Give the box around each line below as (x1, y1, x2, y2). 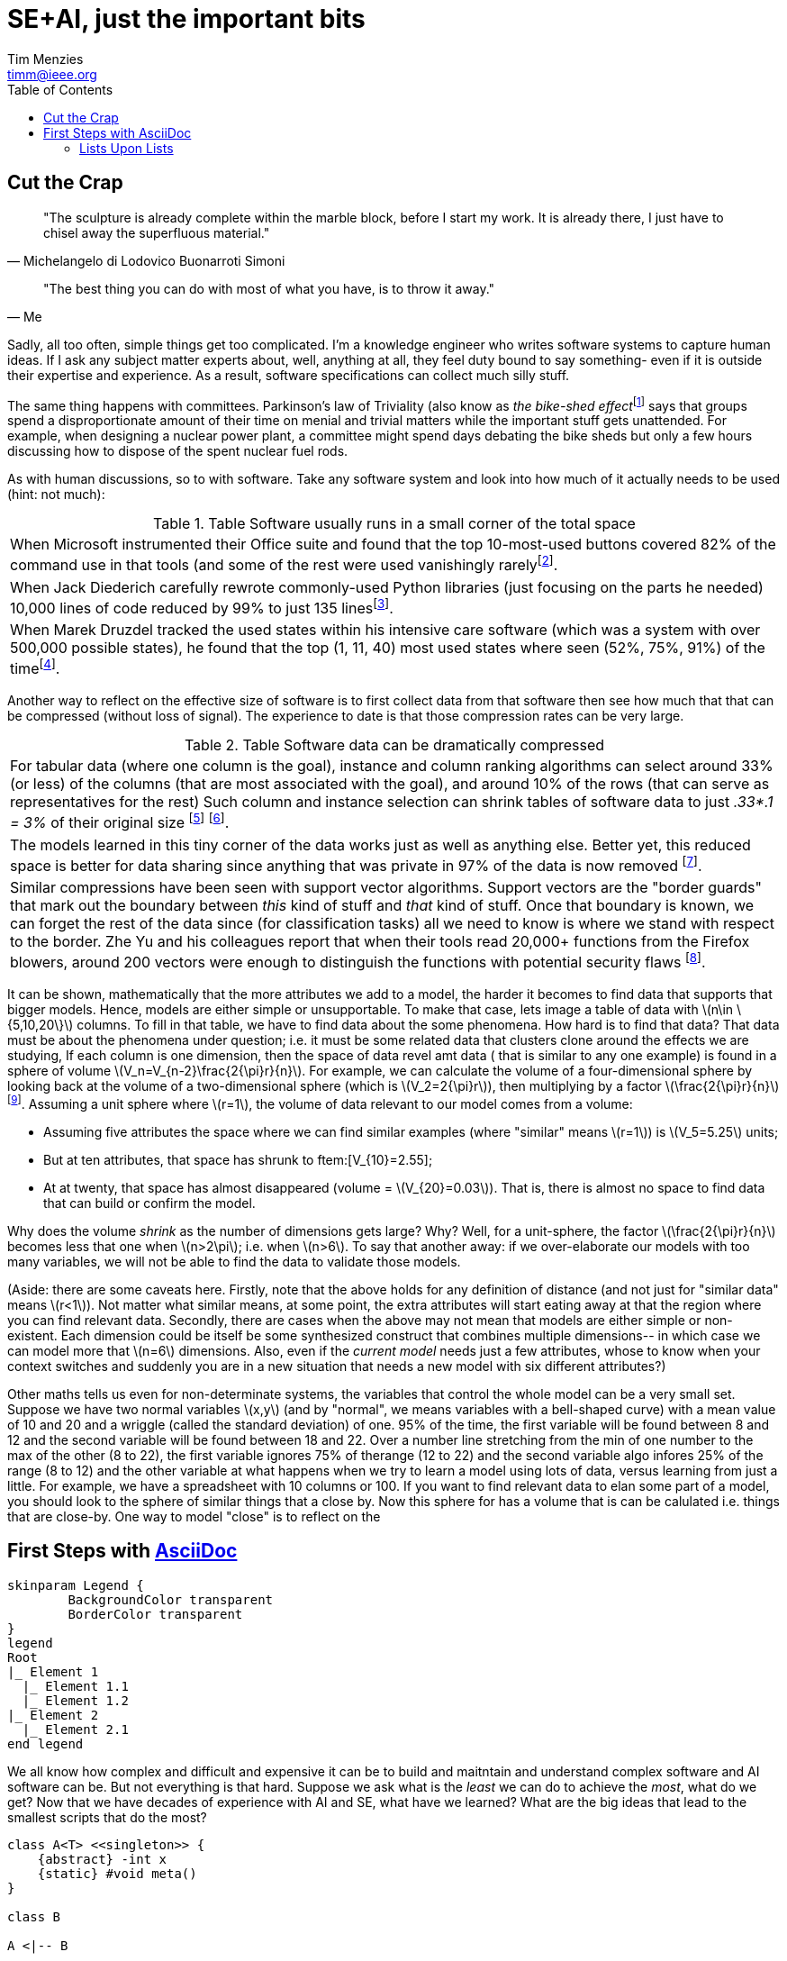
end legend (7, 1736, 84, 1751)
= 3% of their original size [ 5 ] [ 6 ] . (10, 811, 230, 832)
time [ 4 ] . (10, 656, 60, 678)
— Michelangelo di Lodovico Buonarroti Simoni (7, 252, 285, 268)
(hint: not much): (7, 486, 105, 503)
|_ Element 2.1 (22, 1721, 129, 1737)
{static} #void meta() (37, 1866, 197, 1881)
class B (7, 1909, 61, 1924)
